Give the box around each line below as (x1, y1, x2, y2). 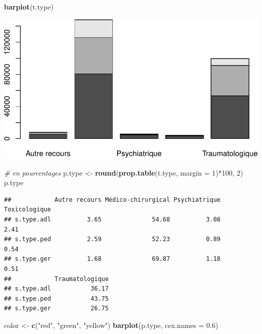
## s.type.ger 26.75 (4, 305, 109, 312)
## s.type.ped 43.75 (4, 295, 109, 302)
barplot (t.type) (4, 2, 54, 12)
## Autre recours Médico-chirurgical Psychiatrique (4, 196, 221, 203)
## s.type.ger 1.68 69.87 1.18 (4, 255, 221, 263)
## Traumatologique (4, 275, 109, 283)
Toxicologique (4, 206, 51, 213)
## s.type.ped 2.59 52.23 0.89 (4, 236, 221, 243)
